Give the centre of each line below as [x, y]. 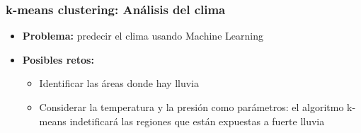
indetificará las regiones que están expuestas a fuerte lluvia [197, 121]
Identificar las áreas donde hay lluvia [119, 83]
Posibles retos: [58, 59]
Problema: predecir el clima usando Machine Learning [143, 36]
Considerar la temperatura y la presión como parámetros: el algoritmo [191, 107]
